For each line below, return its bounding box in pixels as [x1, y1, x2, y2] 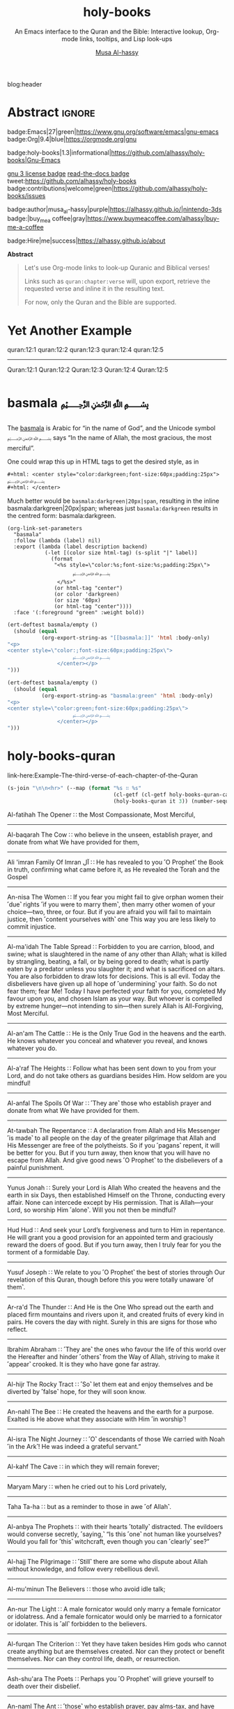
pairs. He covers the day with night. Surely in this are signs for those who [7, 1317, 217, 1326]
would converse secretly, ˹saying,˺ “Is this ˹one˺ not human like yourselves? [7, 1530, 221, 1538]
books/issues [7, 191, 46, 199]
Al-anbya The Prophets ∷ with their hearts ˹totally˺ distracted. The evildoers [7, 1522, 224, 1530]
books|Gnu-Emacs [7, 155, 61, 164]
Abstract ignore [7, 105, 95, 121]
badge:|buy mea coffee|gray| [7, 214, 88, 224]
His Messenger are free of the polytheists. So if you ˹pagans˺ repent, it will [7, 1141, 220, 1149]
